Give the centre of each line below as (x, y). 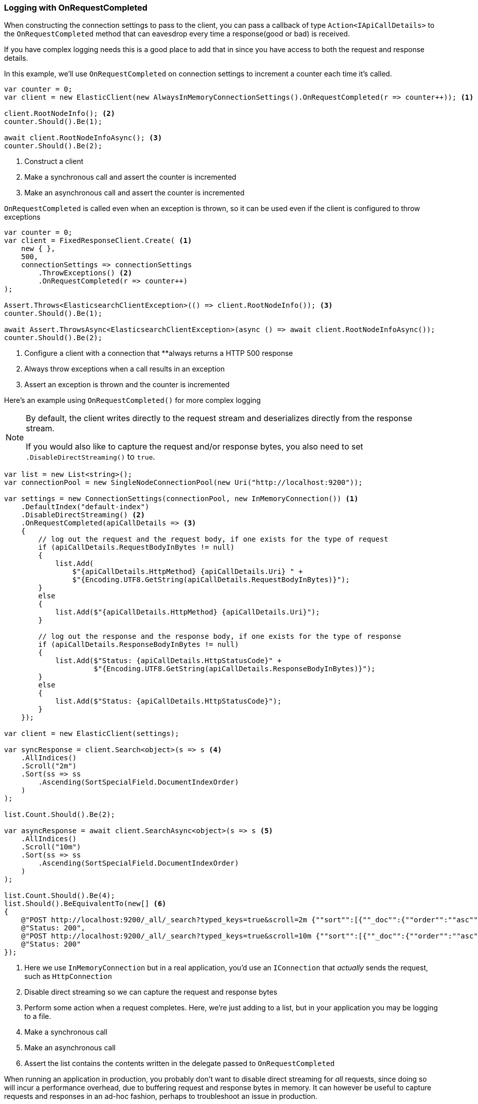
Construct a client (54, 161)
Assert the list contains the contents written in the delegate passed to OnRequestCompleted (180, 1064)
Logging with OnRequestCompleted (76, 8)
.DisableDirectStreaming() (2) (83, 515)
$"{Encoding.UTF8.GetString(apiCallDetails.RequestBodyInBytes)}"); (211, 580)
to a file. (38, 1016)
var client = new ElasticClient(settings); (92, 734)
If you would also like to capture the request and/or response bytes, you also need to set (195, 447)
